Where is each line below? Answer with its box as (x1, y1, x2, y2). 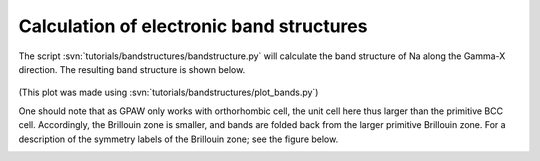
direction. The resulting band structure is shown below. (18, 63, 246, 75)
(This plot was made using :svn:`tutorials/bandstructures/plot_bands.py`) (18, 86, 319, 99)
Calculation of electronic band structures (18, 15, 368, 37)
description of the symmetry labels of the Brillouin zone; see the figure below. (18, 133, 339, 145)
